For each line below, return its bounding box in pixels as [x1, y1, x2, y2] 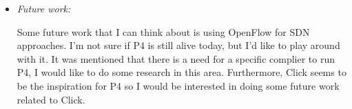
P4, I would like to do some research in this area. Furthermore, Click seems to [17, 65, 346, 79]
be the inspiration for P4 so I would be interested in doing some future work [17, 78, 340, 92]
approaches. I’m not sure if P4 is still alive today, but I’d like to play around [17, 38, 340, 52]
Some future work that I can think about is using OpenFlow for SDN [17, 24, 310, 39]
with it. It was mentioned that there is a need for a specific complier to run [17, 51, 335, 66]
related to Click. [17, 92, 85, 106]
